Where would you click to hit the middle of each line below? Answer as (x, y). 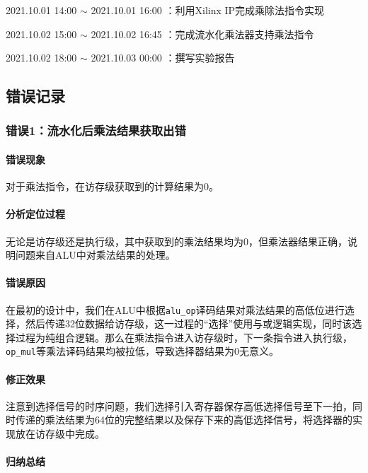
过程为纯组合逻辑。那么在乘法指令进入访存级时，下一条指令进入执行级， (184, 337)
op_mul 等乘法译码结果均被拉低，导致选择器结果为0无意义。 (142, 351)
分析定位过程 (35, 214)
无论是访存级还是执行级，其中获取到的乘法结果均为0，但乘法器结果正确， (177, 241)
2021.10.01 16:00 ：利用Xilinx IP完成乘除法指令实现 (208, 10)
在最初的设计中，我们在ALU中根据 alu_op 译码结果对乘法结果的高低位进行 (175, 309)
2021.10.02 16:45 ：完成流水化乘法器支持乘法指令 (202, 34)
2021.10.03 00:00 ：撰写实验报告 (163, 58)
